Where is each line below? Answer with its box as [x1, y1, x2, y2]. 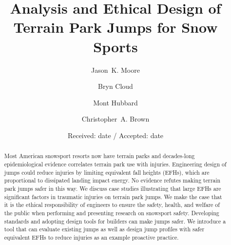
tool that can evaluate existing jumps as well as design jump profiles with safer [4, 225, 205, 233]
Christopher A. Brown [81, 114, 150, 124]
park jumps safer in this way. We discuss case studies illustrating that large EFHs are [4, 184, 221, 192]
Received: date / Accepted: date [67, 130, 164, 140]
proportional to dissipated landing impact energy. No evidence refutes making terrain [4, 176, 221, 184]
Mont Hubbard [93, 97, 138, 107]
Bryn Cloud [98, 81, 133, 91]
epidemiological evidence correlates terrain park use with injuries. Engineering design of [4, 160, 227, 168]
